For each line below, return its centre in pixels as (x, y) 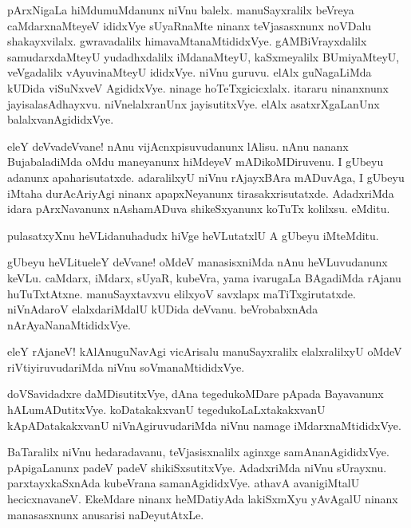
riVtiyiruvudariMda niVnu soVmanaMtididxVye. (126, 366)
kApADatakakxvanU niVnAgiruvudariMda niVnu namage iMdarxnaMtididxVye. (204, 425)
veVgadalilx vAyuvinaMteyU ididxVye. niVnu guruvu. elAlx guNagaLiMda (190, 72)
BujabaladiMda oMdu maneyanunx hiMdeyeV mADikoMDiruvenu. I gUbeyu (196, 162)
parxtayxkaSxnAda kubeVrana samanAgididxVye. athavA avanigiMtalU (184, 483)
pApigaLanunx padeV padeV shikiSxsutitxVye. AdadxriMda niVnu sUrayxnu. (197, 467)
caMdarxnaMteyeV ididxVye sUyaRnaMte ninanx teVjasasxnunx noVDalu (190, 25)
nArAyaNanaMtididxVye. (69, 324)
